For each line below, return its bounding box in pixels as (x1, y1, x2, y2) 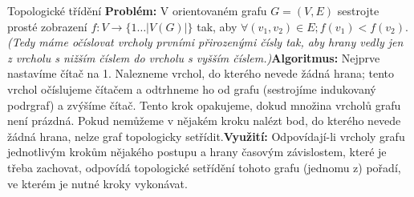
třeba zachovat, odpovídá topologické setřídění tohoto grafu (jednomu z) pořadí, (7, 159, 401, 175)
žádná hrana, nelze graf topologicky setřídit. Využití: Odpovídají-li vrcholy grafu (7, 127, 405, 144)
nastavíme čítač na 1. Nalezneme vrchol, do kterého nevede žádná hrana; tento (7, 65, 394, 82)
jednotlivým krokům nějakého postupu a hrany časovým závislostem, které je (7, 143, 387, 160)
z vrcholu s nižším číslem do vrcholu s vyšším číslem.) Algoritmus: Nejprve (7, 49, 380, 66)
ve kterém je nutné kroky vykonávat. (7, 175, 188, 191)
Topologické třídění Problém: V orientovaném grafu (7, 2, 267, 18)
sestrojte (337, 2, 379, 18)
